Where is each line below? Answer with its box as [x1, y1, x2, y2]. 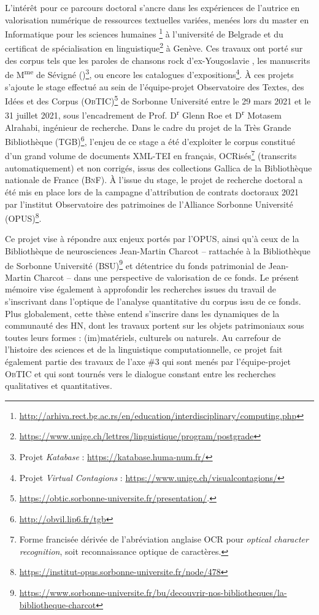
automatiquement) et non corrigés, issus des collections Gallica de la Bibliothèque [5, 161, 312, 174]
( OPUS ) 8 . [5, 210, 42, 224]
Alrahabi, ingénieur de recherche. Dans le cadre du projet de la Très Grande [5, 120, 291, 133]
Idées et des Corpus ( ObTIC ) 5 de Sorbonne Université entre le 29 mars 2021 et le [5, 93, 311, 107]
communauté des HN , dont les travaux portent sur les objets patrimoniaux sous [5, 319, 304, 332]
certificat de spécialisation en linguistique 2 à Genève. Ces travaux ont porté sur [5, 40, 303, 55]
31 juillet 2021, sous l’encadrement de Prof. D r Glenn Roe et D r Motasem [5, 107, 282, 122]
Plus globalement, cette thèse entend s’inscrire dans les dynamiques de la [5, 307, 280, 319]
